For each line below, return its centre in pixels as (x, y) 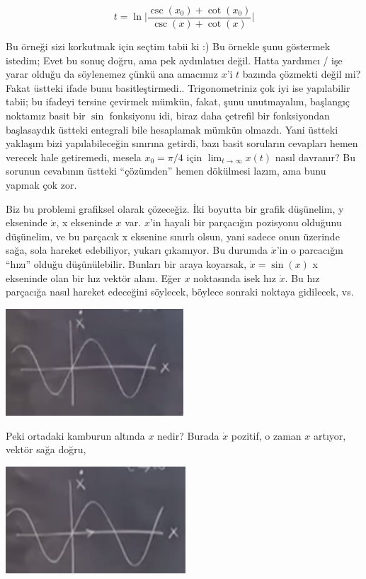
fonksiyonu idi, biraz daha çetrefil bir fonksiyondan (219, 116)
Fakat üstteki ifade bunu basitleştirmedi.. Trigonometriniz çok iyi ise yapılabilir (178, 87)
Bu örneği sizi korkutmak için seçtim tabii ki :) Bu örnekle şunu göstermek (168, 46)
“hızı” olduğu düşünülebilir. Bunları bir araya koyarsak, (126, 263)
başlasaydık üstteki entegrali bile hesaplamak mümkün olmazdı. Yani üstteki (172, 129)
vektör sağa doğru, (46, 449)
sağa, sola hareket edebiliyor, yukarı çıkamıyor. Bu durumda (137, 250)
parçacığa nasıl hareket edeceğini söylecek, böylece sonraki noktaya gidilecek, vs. (180, 292)
